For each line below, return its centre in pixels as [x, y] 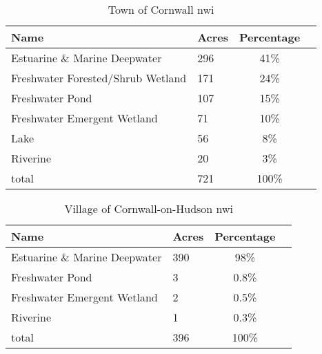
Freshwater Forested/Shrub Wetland [99, 78]
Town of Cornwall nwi [161, 9]
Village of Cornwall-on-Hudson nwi [149, 208]
